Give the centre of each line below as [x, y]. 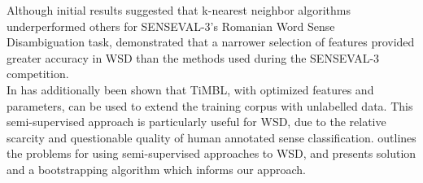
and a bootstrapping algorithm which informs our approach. [156, 169]
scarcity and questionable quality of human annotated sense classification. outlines [211, 137]
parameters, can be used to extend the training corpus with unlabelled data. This [210, 105]
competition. [38, 74]
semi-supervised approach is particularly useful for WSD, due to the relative [196, 122]
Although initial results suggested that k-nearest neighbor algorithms [179, 10]
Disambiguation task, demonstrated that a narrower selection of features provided [211, 42]
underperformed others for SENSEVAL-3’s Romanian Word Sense [171, 26]
